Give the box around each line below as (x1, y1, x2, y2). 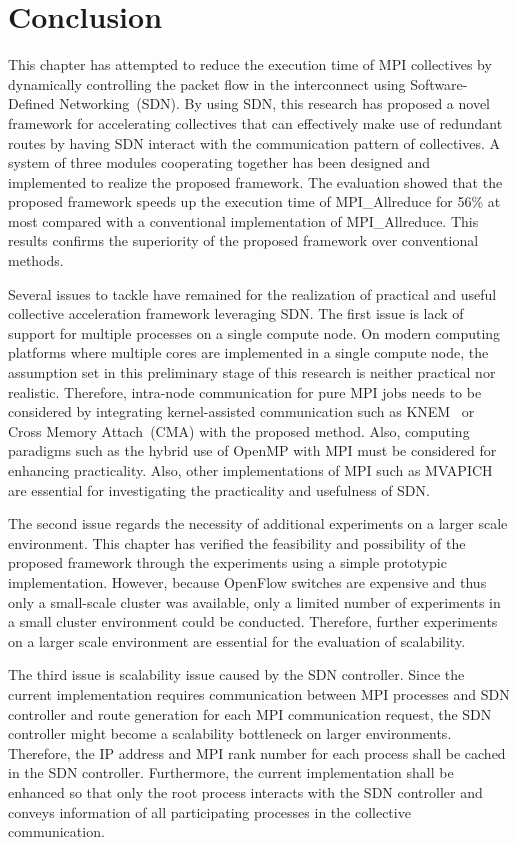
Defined (8, 93, 55, 114)
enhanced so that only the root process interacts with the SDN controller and (8, 781, 483, 802)
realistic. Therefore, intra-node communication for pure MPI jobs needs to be (8, 381, 482, 402)
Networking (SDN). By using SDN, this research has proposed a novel (59, 93, 490, 114)
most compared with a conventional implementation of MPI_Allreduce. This (8, 210, 479, 231)
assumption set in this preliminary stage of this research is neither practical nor (8, 362, 496, 383)
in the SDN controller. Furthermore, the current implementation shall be (8, 762, 454, 783)
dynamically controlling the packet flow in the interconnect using (8, 73, 406, 94)
